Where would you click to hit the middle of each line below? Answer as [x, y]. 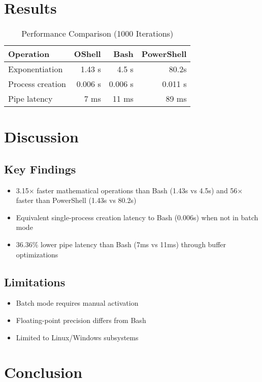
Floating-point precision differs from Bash [81, 320]
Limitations [35, 282]
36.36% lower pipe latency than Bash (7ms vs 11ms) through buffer [121, 244]
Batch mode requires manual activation [77, 303]
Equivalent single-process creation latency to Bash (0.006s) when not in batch [137, 217]
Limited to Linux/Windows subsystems [77, 337]
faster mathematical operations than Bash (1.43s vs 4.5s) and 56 [137, 190]
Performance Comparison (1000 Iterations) [97, 34]
